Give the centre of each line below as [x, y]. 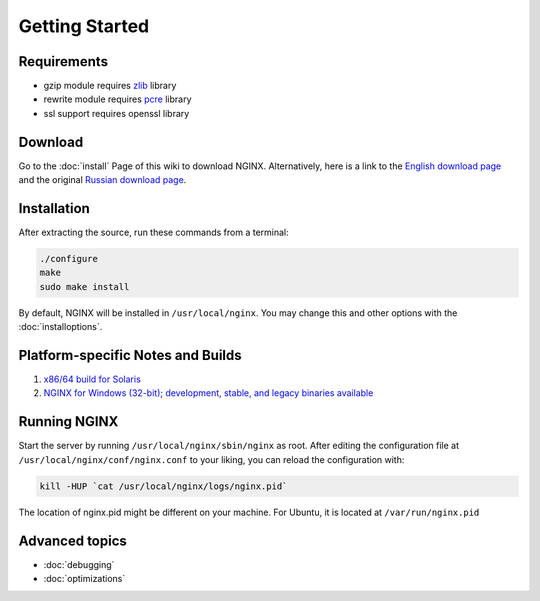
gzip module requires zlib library [110, 86]
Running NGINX [68, 421]
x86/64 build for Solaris [92, 379]
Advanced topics [72, 540]
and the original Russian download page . [102, 180]
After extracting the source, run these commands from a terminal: [153, 232]
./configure [69, 259]
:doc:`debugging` [79, 564]
